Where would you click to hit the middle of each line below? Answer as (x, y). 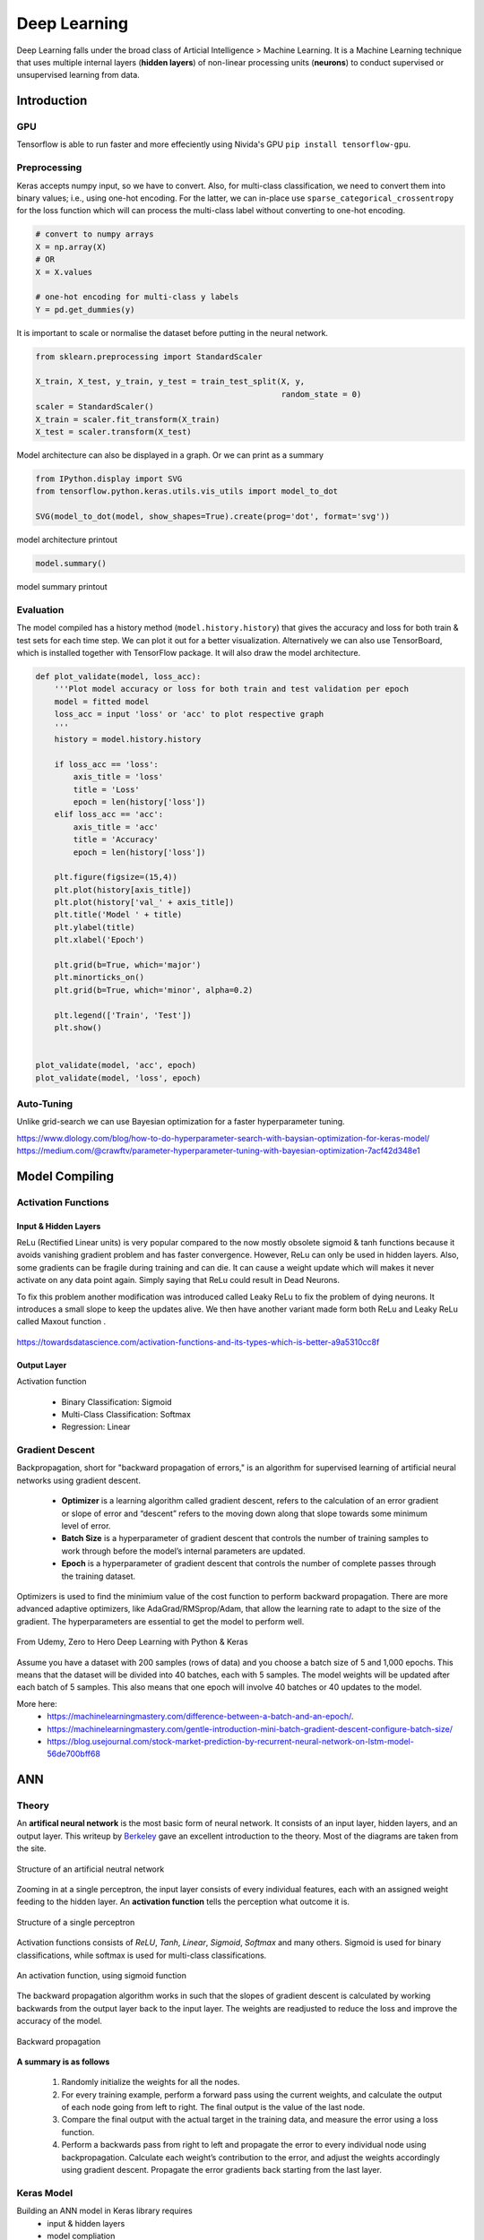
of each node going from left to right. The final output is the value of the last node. (213, 2107)
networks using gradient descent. (78, 1480)
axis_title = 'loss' (118, 777)
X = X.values (64, 272)
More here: (37, 1703)
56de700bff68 (73, 1754)
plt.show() (78, 1027)
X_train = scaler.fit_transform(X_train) (128, 419)
